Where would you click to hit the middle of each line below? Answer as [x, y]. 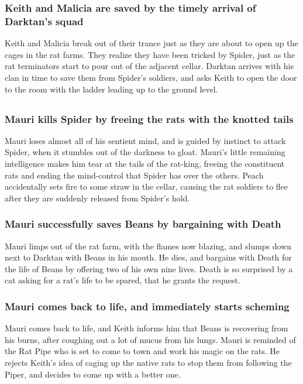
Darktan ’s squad [44, 21]
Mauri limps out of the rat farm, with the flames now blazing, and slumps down [148, 246]
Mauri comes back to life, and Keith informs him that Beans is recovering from [147, 328]
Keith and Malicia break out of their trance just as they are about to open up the [151, 43]
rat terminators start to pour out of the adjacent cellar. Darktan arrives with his [149, 66]
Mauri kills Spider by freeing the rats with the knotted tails [149, 119]
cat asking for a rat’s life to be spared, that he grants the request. [123, 280]
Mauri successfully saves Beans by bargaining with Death [143, 224]
